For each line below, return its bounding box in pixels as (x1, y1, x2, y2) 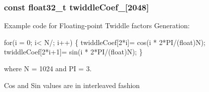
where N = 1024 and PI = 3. (4, 63, 92, 73)
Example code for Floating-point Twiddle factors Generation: (4, 20, 190, 31)
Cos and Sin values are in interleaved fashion (4, 80, 140, 90)
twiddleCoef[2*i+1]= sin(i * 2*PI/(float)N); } (4, 46, 143, 57)
